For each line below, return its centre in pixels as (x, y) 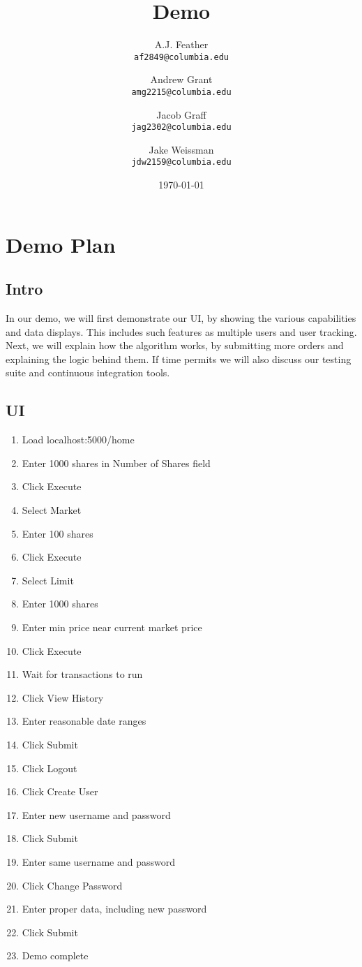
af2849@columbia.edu (181, 57)
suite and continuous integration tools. (88, 372)
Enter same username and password (98, 861)
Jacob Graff (181, 114)
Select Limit (48, 580)
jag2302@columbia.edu (181, 127)
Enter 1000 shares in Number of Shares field (116, 463)
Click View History (63, 697)
